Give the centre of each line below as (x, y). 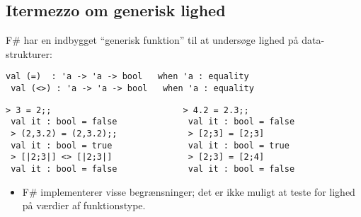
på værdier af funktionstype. (84, 205)
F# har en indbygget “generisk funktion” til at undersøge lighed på (152, 40)
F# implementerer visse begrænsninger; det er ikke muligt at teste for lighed (189, 191)
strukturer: (29, 53)
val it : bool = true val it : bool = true (150, 145)
